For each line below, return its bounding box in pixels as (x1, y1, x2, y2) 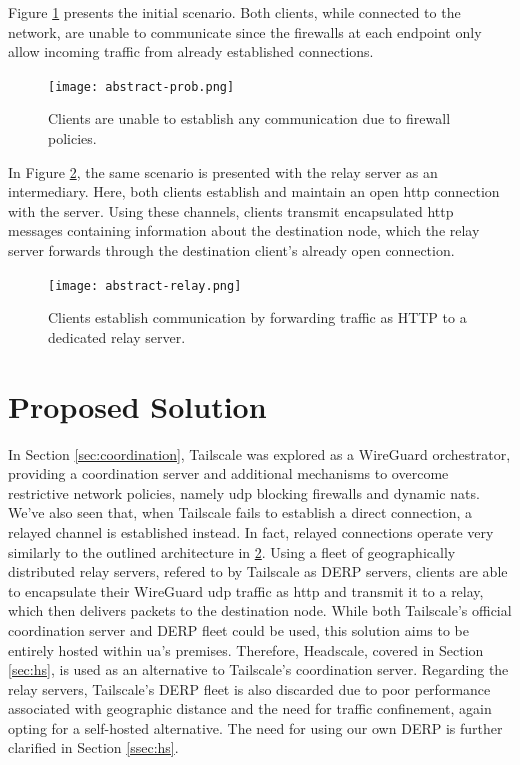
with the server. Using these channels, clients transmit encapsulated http (8, 200, 454, 221)
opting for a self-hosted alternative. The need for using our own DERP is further (8, 717, 503, 738)
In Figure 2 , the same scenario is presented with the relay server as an (8, 161, 438, 182)
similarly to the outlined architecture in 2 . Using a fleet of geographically (8, 541, 456, 562)
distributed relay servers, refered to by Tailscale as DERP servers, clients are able (8, 561, 508, 582)
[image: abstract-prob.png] (48, 79, 235, 94)
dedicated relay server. (48, 326, 186, 347)
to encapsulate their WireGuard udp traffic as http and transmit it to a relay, (8, 580, 484, 601)
